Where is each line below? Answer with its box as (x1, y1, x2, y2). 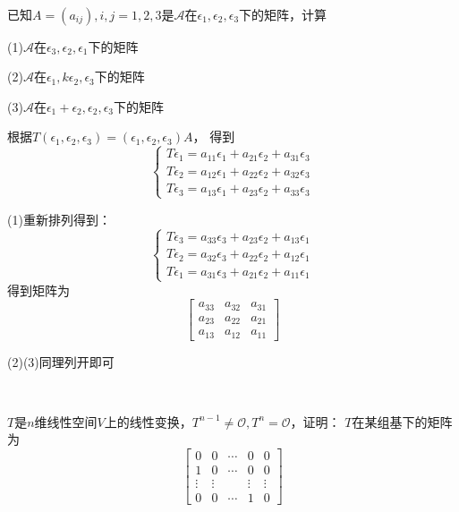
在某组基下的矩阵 (352, 412, 453, 431)
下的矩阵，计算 (239, 4, 327, 23)
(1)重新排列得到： (7, 209, 111, 228)
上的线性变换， (104, 412, 192, 431)
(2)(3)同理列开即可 (7, 352, 115, 371)
